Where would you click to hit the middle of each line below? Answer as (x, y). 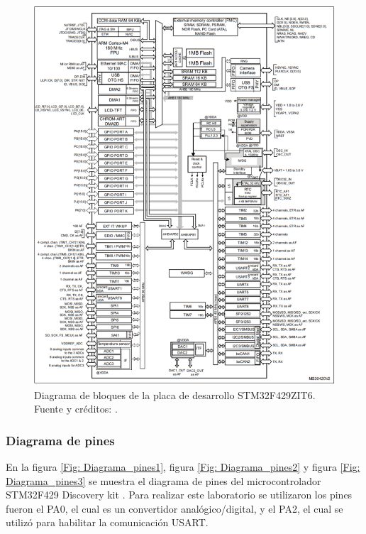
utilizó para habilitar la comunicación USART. (107, 522)
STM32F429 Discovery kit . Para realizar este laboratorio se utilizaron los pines (179, 495)
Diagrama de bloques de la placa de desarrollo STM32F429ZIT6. (175, 394)
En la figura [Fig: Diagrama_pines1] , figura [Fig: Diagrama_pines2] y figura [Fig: (183, 467)
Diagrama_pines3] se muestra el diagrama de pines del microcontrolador (163, 480)
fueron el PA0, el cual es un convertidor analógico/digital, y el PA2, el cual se (174, 508)
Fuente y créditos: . (76, 409)
